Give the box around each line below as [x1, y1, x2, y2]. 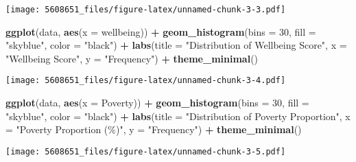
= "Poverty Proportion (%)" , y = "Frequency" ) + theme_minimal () [5, 122, 302, 137]
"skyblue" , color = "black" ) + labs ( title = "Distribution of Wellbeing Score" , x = [5, 38, 347, 52]
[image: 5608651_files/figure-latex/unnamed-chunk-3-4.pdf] [5, 76, 286, 86]
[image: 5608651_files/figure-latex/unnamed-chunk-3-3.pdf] [5, 5, 286, 14]
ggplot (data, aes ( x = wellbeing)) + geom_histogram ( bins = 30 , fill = [5, 24, 316, 38]
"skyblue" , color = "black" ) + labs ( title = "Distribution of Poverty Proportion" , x [5, 108, 351, 123]
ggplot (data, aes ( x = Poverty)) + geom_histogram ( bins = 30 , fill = [5, 95, 309, 110]
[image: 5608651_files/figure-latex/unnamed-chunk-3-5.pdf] [5, 146, 286, 157]
